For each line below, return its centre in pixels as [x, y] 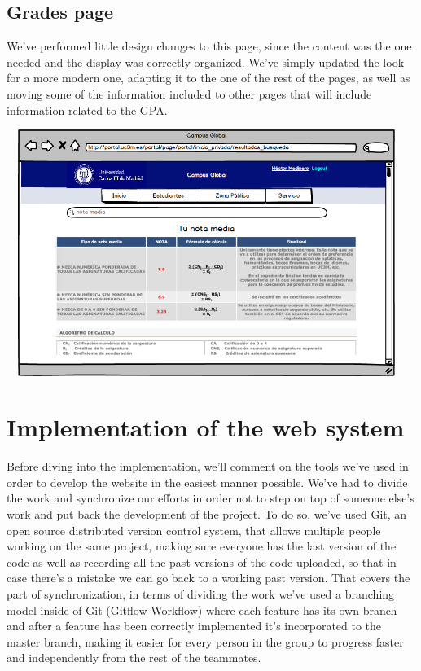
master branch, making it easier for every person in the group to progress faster [205, 641]
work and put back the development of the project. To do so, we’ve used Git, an [207, 514]
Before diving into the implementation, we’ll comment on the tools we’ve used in [208, 466]
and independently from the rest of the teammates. [134, 658]
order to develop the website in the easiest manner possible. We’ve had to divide [207, 482]
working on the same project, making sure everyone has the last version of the [202, 546]
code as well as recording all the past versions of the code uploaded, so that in [202, 561]
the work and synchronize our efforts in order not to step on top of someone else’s [210, 498]
